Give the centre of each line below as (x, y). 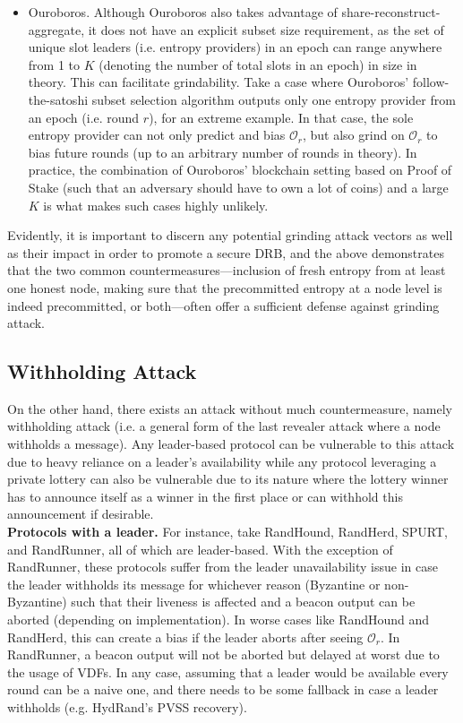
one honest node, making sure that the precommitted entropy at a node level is (225, 287)
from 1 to (54, 64)
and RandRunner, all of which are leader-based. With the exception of (200, 549)
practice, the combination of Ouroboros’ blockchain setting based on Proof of (240, 170)
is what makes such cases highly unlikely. (156, 205)
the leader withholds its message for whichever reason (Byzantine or (194, 584)
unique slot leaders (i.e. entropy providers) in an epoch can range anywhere (235, 47)
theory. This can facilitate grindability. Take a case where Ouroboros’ (219, 82)
